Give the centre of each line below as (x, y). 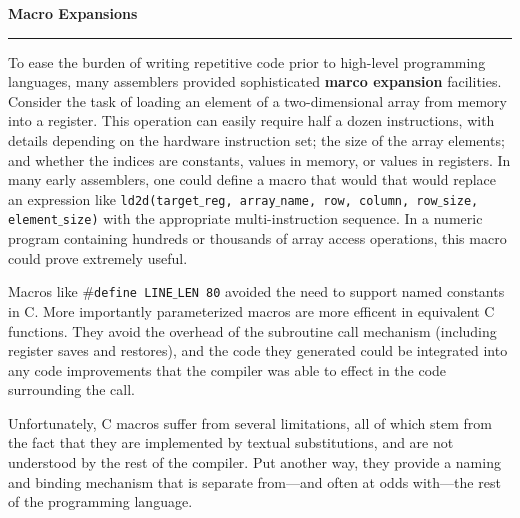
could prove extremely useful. (98, 257)
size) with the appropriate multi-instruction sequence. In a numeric (272, 218)
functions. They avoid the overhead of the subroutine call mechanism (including (252, 330)
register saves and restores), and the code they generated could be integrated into (258, 350)
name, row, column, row (359, 200)
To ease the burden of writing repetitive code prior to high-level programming (247, 61)
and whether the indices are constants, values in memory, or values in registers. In (259, 159)
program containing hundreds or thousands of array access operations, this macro (257, 238)
